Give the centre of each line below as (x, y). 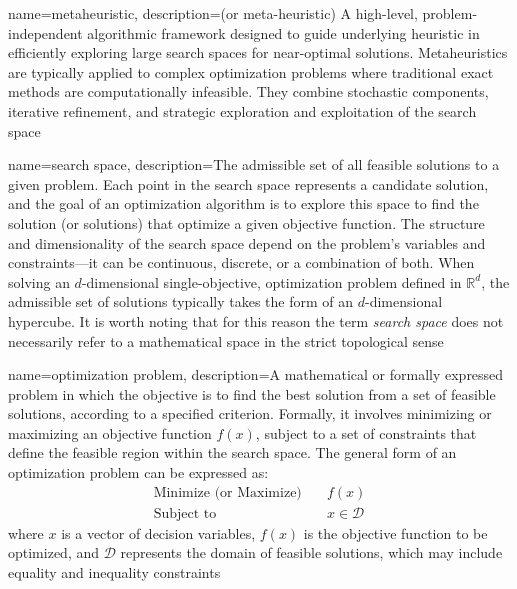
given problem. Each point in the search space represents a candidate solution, (248, 183)
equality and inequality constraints (114, 571)
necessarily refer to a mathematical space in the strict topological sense (226, 340)
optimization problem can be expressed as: (138, 472)
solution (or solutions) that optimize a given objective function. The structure (246, 222)
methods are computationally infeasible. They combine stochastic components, (248, 91)
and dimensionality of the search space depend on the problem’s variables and (247, 242)
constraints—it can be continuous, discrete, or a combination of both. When (241, 262)
